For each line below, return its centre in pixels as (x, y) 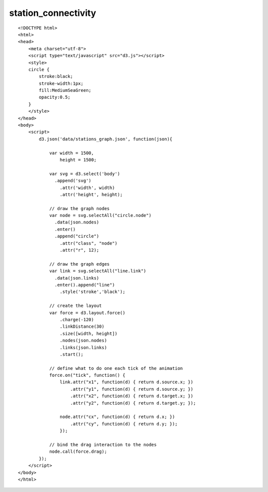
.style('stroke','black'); (93, 292)
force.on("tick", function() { (87, 375)
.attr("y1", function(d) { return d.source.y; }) (132, 389)
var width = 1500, (72, 153)
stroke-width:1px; (61, 83)
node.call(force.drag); (78, 452)
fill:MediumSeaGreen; (65, 90)
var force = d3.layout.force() (87, 313)
